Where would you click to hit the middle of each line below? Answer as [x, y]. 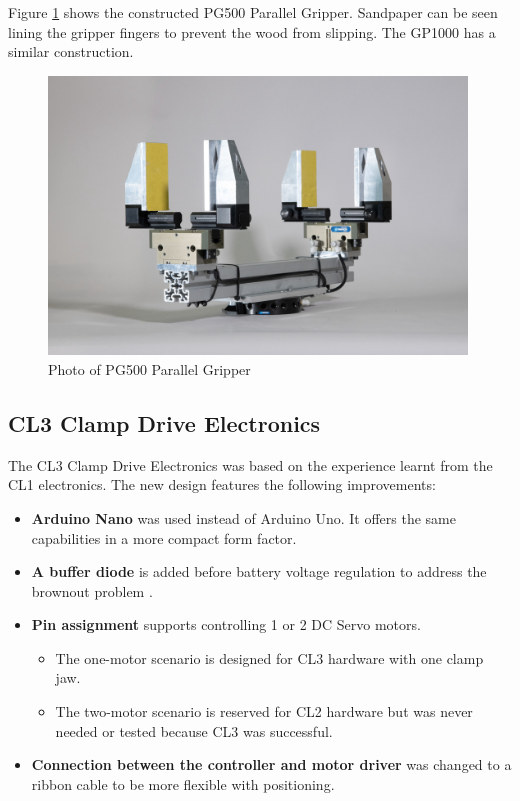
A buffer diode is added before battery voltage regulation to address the [259, 571]
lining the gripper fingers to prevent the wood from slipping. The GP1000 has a [252, 31]
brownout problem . [92, 590]
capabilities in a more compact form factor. [164, 537]
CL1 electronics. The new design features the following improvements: [222, 484]
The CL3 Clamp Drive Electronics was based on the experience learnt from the [250, 464]
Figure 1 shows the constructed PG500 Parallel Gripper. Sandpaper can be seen [253, 12]
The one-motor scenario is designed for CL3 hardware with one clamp [269, 657]
